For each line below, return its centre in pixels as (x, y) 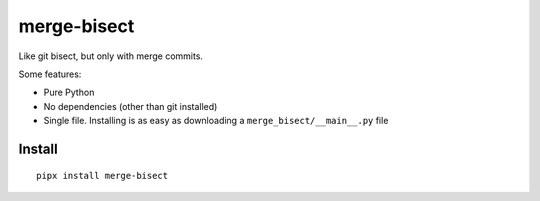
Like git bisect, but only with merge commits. (111, 56)
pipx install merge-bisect (102, 175)
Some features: (50, 74)
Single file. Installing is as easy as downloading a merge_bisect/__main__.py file (216, 121)
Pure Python (69, 92)
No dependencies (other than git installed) (130, 106)
